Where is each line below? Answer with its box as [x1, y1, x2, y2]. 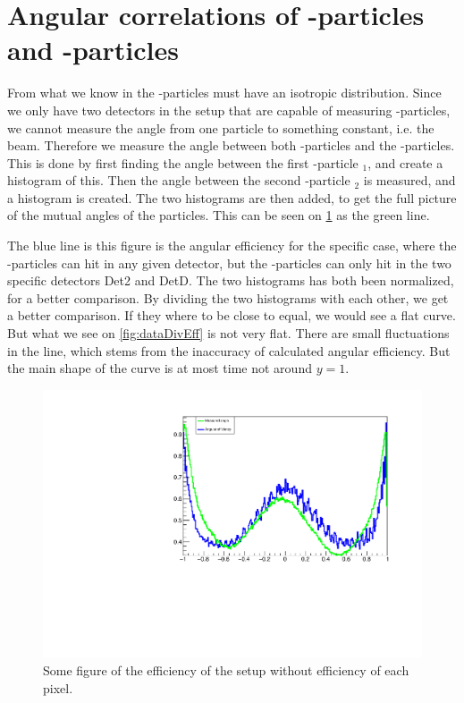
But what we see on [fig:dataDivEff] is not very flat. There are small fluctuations [7, 324, 450, 343]
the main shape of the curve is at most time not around [7, 359, 312, 377]
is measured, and [363, 171, 456, 190]
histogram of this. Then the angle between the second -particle [7, 171, 350, 190]
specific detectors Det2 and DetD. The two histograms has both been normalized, [7, 271, 454, 290]
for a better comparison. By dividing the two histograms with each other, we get [7, 288, 449, 307]
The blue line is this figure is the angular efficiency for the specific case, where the [7, 236, 457, 255]
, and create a [367, 153, 443, 172]
